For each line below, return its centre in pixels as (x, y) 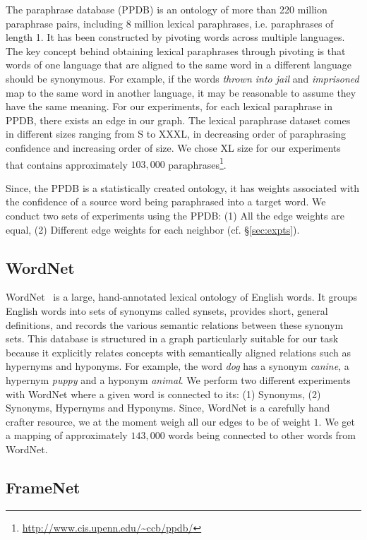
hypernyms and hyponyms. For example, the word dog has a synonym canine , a (178, 366)
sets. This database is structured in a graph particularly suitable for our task (172, 338)
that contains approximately (67, 164)
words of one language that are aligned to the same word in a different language (179, 65)
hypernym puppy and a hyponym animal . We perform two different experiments (178, 379)
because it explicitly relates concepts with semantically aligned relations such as (179, 352)
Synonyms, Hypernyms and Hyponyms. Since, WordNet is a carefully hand (168, 408)
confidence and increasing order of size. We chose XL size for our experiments (173, 147)
